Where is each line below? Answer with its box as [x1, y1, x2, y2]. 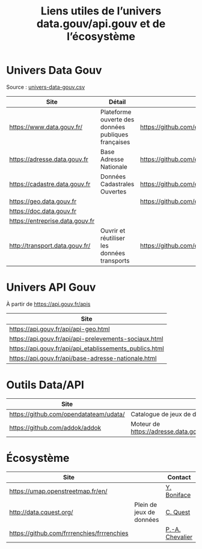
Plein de [134, 500, 158, 509]
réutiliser [100, 234, 125, 242]
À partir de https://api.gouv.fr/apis [6, 300, 91, 308]
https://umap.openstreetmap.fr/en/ [9, 487, 108, 495]
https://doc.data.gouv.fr [9, 207, 77, 215]
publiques [100, 130, 129, 139]
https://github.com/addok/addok [9, 423, 102, 432]
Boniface [165, 491, 191, 499]
